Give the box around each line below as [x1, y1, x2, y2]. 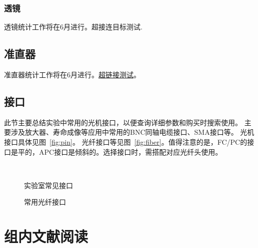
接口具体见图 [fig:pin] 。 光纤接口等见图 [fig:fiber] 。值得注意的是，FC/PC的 [4, 137, 247, 147]
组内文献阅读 [4, 226, 88, 247]
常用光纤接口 [24, 197, 66, 207]
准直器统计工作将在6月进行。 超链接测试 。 [4, 69, 140, 80]
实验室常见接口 [24, 180, 73, 190]
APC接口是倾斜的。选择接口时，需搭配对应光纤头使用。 [38, 146, 222, 157]
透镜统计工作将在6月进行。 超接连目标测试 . [4, 21, 142, 32]
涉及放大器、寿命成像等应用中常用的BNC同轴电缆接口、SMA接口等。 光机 [10, 127, 254, 137]
